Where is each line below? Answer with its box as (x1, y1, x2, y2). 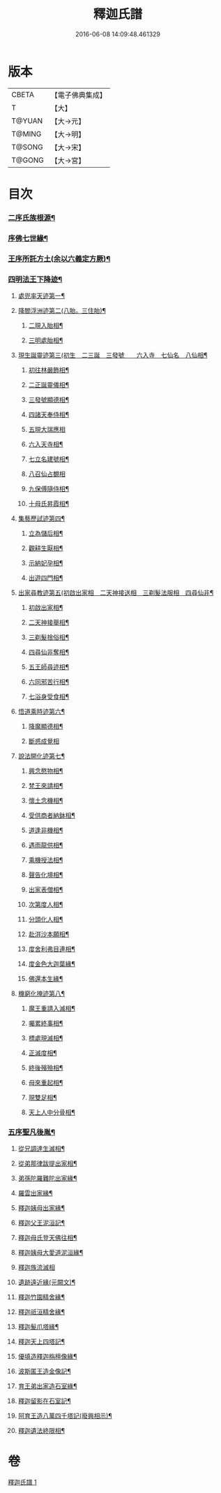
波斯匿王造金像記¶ (17, 1367, 72, 1376)
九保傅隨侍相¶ (28, 484, 70, 493)
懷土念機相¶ (28, 796, 63, 804)
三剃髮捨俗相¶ (28, 633, 70, 641)
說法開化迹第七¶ (17, 752, 66, 760)
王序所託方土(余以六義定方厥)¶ (8, 254, 111, 263)
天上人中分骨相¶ (28, 1108, 76, 1116)
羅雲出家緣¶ (17, 1189, 53, 1197)
